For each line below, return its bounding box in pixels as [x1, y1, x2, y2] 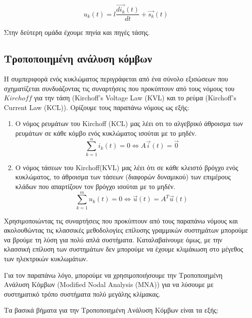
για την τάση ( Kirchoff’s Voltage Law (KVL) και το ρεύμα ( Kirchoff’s [34, 93, 236, 103]
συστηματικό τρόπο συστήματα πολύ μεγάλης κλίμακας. [4, 288, 160, 299]
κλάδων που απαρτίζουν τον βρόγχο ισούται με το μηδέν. [15, 181, 175, 191]
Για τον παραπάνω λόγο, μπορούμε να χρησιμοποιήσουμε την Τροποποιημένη [4, 270, 223, 280]
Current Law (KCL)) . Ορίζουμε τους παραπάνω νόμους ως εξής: [4, 102, 189, 112]
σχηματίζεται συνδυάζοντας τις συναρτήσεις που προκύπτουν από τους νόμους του [4, 83, 235, 93]
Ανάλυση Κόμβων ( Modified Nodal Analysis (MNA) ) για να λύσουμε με [4, 279, 214, 289]
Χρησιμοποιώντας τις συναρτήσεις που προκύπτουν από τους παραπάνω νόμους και [4, 215, 238, 225]
